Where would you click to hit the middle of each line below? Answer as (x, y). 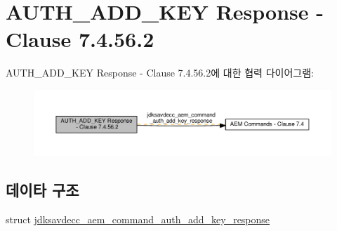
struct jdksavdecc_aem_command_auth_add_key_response (138, 219)
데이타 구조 (42, 189)
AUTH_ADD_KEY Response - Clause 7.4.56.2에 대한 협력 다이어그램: (160, 73)
